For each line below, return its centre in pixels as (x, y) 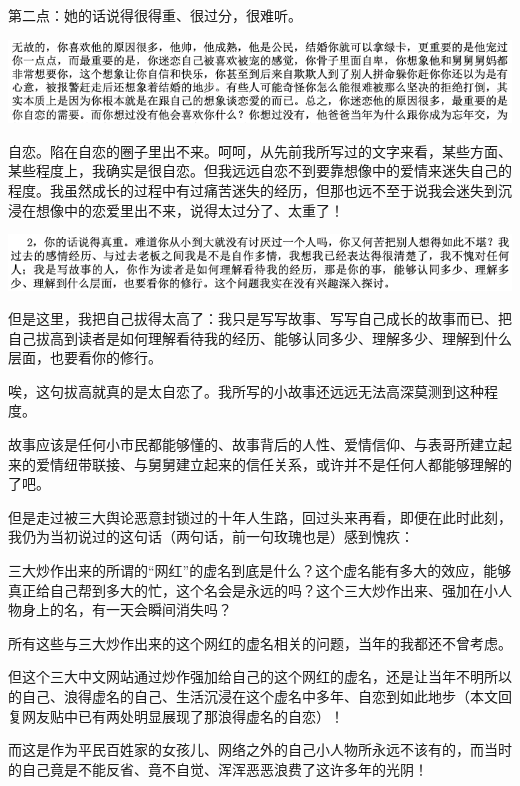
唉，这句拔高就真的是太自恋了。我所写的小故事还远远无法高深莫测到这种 (246, 390)
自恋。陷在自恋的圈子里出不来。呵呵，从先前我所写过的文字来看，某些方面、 (260, 150)
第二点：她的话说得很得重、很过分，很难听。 (155, 15)
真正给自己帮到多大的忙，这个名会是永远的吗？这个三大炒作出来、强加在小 (253, 589)
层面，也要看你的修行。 (85, 357)
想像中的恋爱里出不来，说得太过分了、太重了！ (189, 209)
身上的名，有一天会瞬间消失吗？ (126, 609)
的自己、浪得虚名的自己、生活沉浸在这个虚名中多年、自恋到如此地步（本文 (253, 696)
